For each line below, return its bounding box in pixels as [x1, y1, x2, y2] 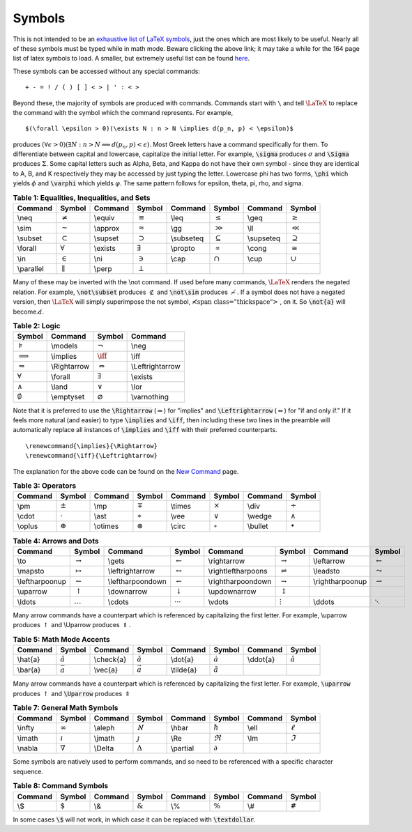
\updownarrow [208, 587, 257, 596]
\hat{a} [17, 655, 40, 665]
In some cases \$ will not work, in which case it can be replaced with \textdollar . [13, 815, 256, 824]
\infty [17, 723, 35, 733]
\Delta [93, 744, 114, 753]
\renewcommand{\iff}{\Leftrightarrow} [25, 452, 158, 460]
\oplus [17, 521, 38, 531]
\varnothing [130, 392, 169, 402]
